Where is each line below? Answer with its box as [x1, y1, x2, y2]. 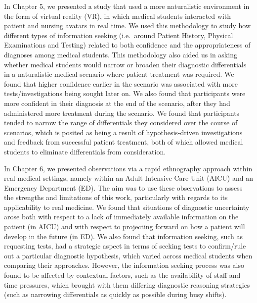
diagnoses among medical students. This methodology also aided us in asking [4, 49, 237, 59]
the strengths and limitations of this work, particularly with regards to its [4, 192, 228, 202]
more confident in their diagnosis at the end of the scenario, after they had [4, 98, 230, 108]
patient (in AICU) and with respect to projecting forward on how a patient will [4, 221, 245, 232]
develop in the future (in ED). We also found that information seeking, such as [4, 231, 243, 241]
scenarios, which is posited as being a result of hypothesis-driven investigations [4, 127, 243, 137]
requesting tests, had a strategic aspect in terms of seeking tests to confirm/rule [4, 241, 246, 251]
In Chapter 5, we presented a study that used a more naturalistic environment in [4, 1, 250, 11]
